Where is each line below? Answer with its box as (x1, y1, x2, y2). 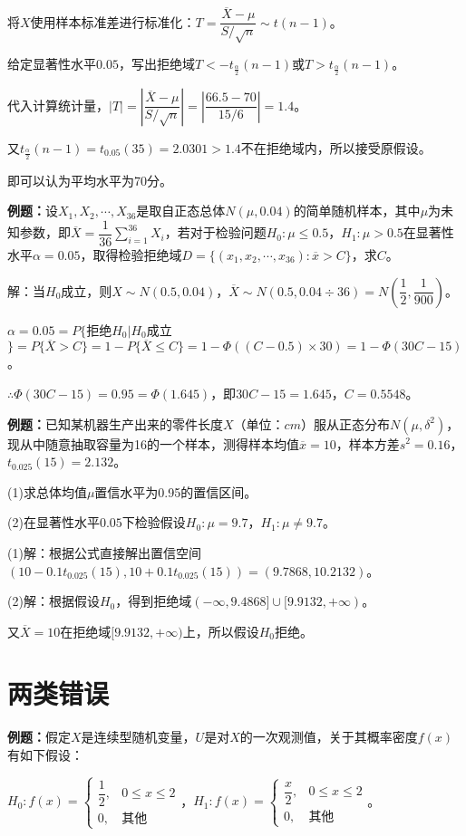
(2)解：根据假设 (7, 591, 100, 610)
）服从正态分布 (300, 414, 390, 433)
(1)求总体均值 (7, 482, 87, 501)
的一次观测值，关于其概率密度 (239, 727, 418, 746)
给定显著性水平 (7, 54, 96, 73)
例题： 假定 (7, 727, 71, 746)
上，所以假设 (182, 621, 259, 640)
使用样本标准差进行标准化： (30, 12, 196, 31)
